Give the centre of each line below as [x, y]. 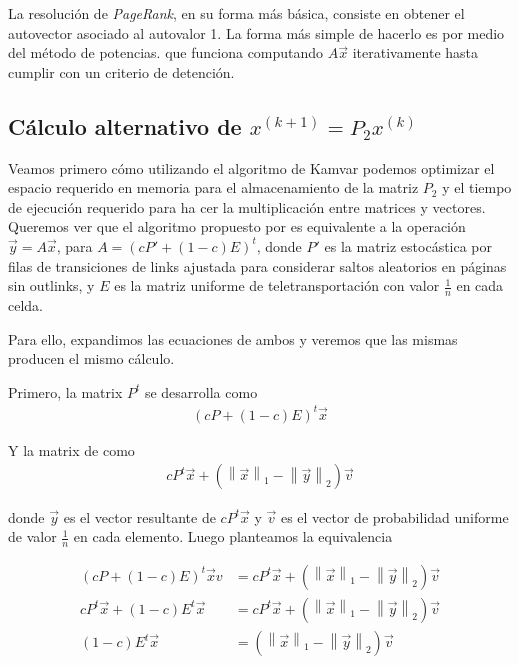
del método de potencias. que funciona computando [166, 52]
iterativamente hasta [415, 52]
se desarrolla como [201, 391]
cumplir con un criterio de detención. [121, 71]
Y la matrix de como [71, 449]
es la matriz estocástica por [408, 245]
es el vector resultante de [139, 516]
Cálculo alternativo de [125, 125]
